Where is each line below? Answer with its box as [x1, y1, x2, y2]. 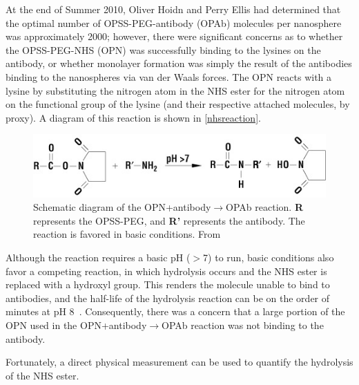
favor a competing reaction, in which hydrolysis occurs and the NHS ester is [6, 263, 327, 278]
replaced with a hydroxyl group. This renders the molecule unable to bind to [6, 277, 330, 292]
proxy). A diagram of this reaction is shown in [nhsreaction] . [6, 110, 261, 124]
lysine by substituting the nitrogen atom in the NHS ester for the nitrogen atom [6, 83, 345, 97]
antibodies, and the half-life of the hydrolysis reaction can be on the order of [6, 290, 330, 305]
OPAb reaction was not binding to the [162, 318, 324, 332]
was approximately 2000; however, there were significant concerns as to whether [6, 29, 343, 44]
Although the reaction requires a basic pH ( [6, 250, 191, 265]
